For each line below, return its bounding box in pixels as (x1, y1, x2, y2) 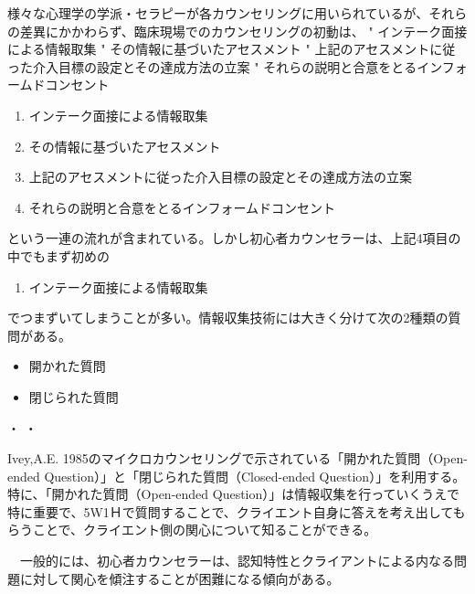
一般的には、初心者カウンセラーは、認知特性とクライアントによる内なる (19, 551, 455, 570)
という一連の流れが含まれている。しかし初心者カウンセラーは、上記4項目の (7, 228, 461, 248)
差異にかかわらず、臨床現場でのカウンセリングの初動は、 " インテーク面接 (19, 21, 468, 40)
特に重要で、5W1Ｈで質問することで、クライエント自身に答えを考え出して (7, 502, 453, 521)
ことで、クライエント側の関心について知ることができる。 (32, 520, 371, 539)
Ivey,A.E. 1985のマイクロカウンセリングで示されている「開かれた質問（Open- (7, 449, 468, 468)
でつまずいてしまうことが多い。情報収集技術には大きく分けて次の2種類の (7, 308, 449, 327)
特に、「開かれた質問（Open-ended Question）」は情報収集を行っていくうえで (7, 484, 459, 504)
